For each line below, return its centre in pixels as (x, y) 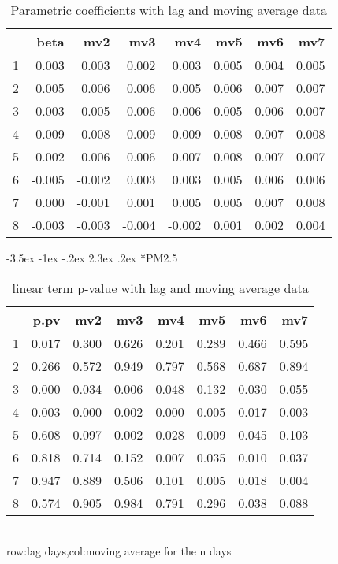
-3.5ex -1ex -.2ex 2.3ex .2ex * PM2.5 (92, 258)
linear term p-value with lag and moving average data (160, 288)
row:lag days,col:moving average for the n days (119, 551)
